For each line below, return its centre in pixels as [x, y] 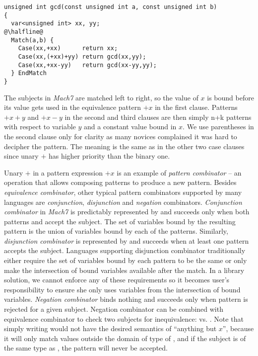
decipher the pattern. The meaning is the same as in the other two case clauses [124, 146]
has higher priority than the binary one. [109, 156]
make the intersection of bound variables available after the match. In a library [124, 270]
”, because [238, 328]
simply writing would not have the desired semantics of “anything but [110, 328]
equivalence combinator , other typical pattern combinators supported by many [123, 192]
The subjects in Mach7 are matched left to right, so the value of [101, 97]
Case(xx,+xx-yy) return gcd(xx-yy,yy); [87, 65]
